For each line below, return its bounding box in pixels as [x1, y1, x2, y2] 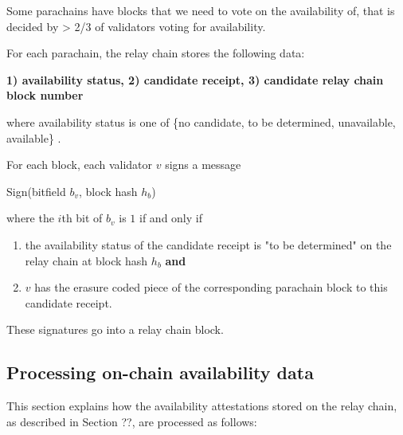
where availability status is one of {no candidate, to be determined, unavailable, [6, 113, 396, 130]
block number [6, 87, 84, 104]
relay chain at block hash [25, 252, 148, 268]
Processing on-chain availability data [6, 360, 314, 385]
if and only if [139, 210, 202, 226]
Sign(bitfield [6, 182, 66, 199]
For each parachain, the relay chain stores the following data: [6, 45, 305, 61]
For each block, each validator [6, 156, 153, 173]
